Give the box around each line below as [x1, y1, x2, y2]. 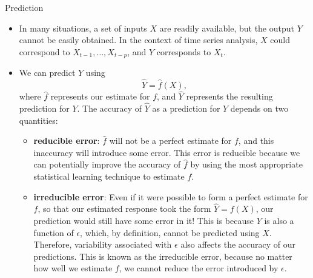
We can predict [19, 66, 76, 79]
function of [33, 226, 74, 239]
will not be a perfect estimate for [109, 134, 232, 147]
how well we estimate [33, 262, 113, 274]
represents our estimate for [50, 90, 150, 103]
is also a [264, 214, 294, 227]
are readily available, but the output [159, 21, 294, 34]
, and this [238, 134, 274, 147]
